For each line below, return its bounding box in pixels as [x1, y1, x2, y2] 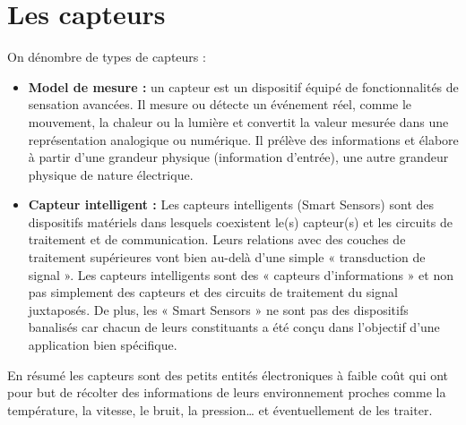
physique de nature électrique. [28, 165, 194, 183]
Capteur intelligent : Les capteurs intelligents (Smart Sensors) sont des [28, 195, 434, 214]
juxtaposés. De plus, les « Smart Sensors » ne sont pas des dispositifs [28, 300, 409, 319]
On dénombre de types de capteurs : [7, 47, 206, 66]
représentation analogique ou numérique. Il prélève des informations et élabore [28, 130, 459, 149]
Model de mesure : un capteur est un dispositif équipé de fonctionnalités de [28, 77, 459, 96]
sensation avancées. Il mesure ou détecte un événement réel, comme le [28, 95, 412, 114]
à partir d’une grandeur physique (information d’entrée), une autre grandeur [28, 148, 449, 166]
